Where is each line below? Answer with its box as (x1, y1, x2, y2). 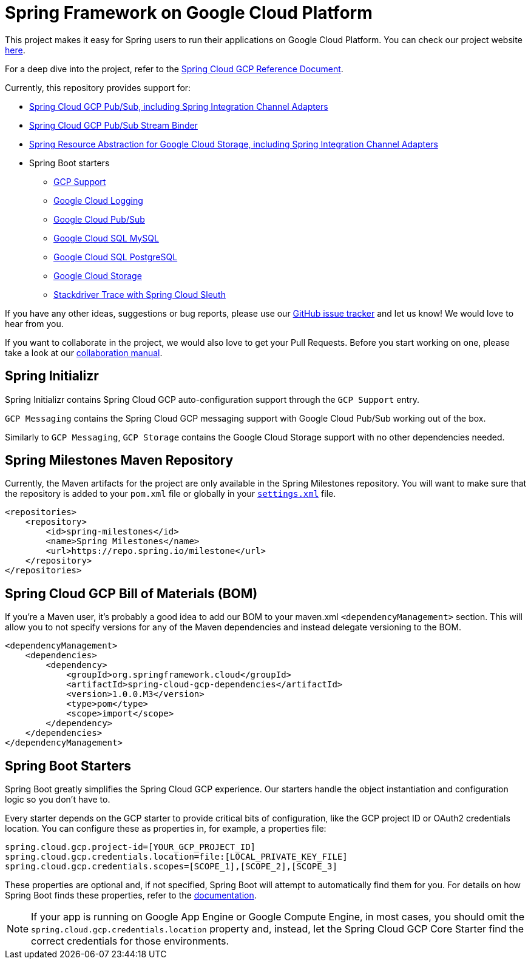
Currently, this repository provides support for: (5, 82, 191, 93)
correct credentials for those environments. (31, 935, 229, 948)
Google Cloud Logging (53, 195, 143, 206)
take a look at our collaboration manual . (5, 347, 163, 358)
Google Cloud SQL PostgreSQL (53, 251, 178, 262)
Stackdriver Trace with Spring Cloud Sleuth (53, 289, 226, 300)
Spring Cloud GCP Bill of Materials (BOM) (5, 585, 258, 601)
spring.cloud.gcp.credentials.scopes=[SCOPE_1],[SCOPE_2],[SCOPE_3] (5, 861, 337, 872)
